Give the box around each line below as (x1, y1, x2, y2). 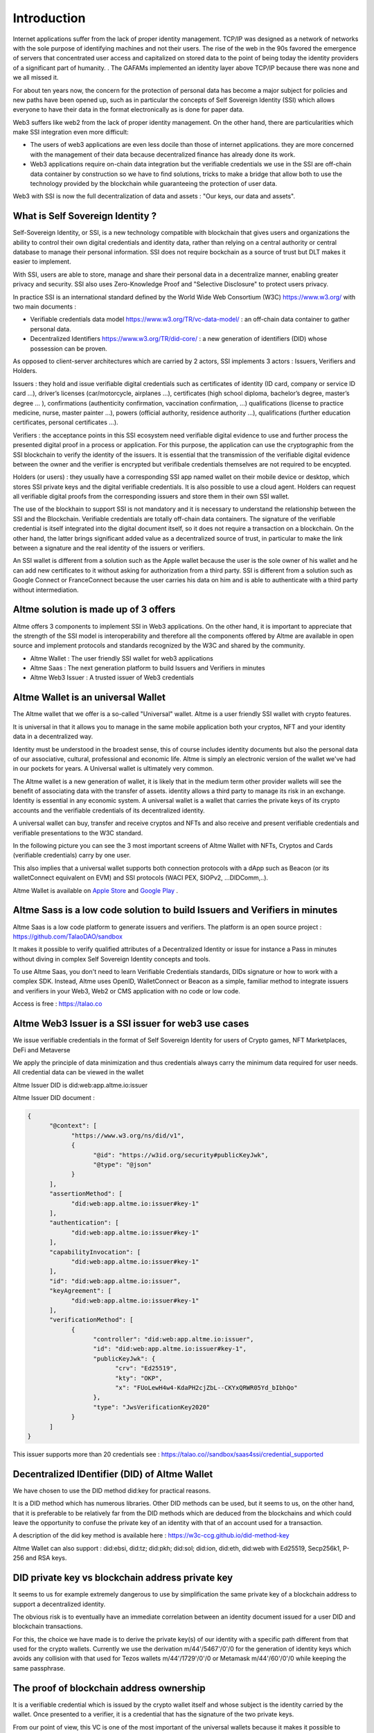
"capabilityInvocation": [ (49, 1248, 141, 1256)
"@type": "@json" (93, 1161, 152, 1169)
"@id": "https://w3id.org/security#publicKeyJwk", (93, 1151, 269, 1159)
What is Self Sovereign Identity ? (12, 210, 157, 222)
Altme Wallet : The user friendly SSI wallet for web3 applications (30, 654, 214, 662)
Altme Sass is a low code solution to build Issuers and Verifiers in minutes (12, 905, 338, 916)
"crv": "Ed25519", (114, 1364, 178, 1373)
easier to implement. (12, 257, 72, 266)
